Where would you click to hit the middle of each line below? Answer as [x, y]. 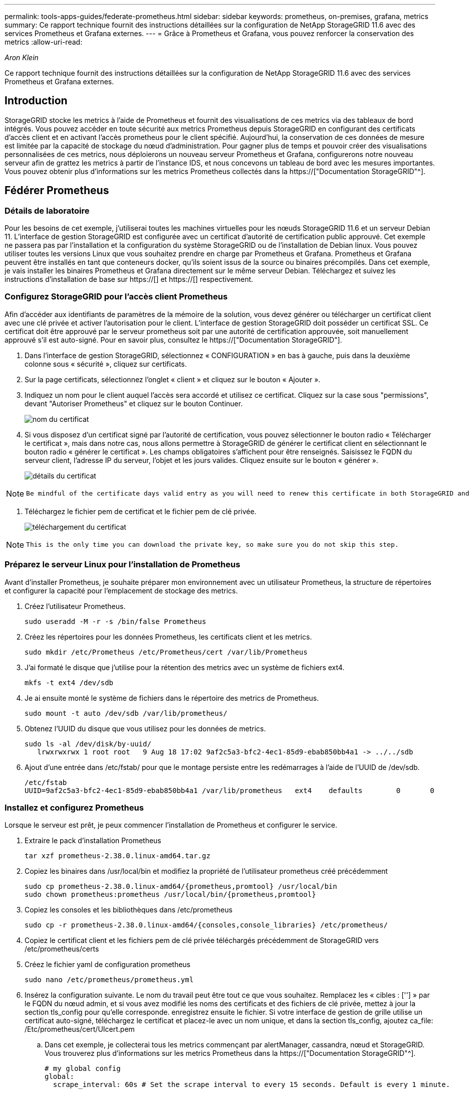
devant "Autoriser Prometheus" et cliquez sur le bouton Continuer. [134, 403]
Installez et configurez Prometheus [74, 807]
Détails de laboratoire [47, 210]
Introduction [36, 101]
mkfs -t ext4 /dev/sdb [69, 682]
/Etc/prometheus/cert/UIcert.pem [80, 1029]
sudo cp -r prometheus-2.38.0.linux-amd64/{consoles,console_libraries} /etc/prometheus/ [206, 925]
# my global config [83, 1069]
